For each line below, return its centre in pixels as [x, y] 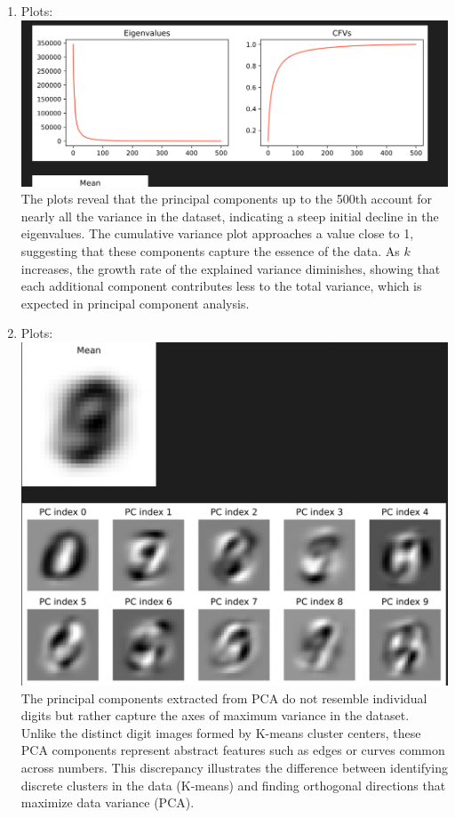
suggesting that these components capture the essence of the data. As [210, 251]
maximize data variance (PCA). [108, 802]
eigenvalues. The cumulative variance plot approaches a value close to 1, [217, 233]
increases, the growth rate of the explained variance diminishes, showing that [231, 268]
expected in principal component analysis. [135, 303]
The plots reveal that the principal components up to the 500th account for [227, 199]
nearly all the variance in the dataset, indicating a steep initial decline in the [230, 216]
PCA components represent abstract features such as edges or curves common [233, 750]
